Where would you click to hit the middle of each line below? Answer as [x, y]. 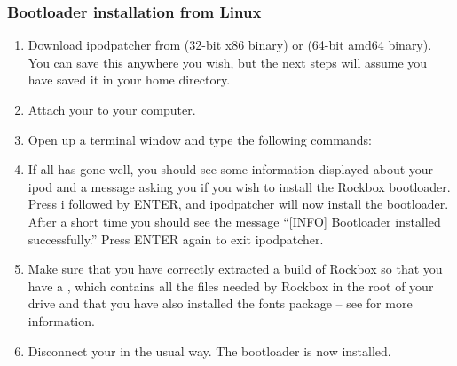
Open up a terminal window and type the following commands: [200, 139]
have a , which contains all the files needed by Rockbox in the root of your [231, 286]
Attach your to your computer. [112, 109]
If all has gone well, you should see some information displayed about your [231, 169]
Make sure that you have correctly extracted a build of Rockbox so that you [235, 269]
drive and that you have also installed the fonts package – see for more [220, 303]
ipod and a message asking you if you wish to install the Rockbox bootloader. [239, 186]
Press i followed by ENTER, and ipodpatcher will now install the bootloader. [238, 204]
